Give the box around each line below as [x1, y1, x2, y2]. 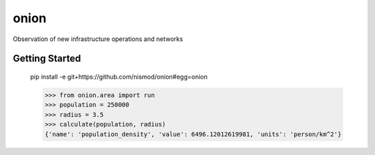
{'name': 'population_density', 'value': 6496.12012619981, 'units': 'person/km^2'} [44, 130, 342, 138]
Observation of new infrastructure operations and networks [12, 35, 183, 43]
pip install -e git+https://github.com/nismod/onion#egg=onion [30, 72, 208, 81]
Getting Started [12, 53, 81, 65]
